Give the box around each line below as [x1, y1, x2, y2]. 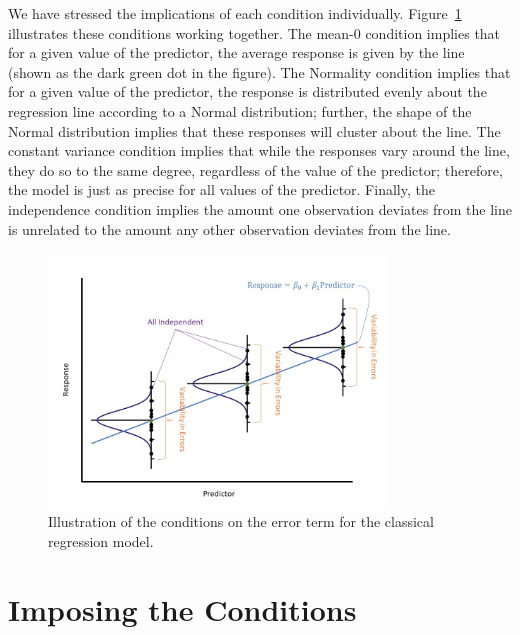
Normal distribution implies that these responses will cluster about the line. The [8, 120, 501, 141]
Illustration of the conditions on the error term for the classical [48, 511, 434, 532]
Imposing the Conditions [8, 589, 357, 630]
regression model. [48, 530, 154, 551]
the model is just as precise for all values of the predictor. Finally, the [8, 179, 435, 200]
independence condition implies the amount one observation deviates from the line [8, 198, 512, 219]
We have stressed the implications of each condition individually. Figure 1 [8, 3, 462, 23]
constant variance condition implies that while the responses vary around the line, [8, 140, 510, 161]
